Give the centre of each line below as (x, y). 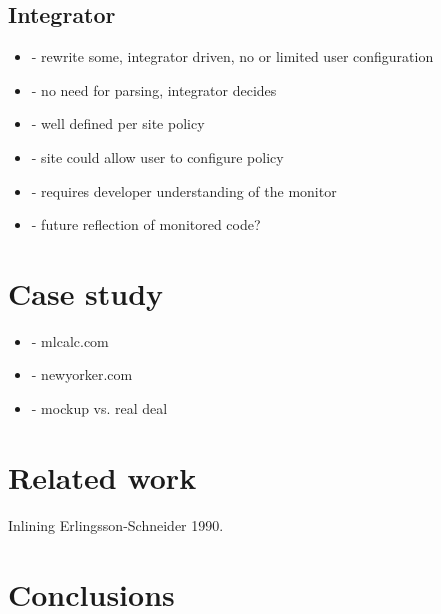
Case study (86, 292)
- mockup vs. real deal (99, 408)
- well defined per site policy (118, 123)
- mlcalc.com (70, 340)
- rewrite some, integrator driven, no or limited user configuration (232, 56)
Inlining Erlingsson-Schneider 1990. (116, 524)
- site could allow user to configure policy (157, 156)
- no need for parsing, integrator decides (154, 89)
